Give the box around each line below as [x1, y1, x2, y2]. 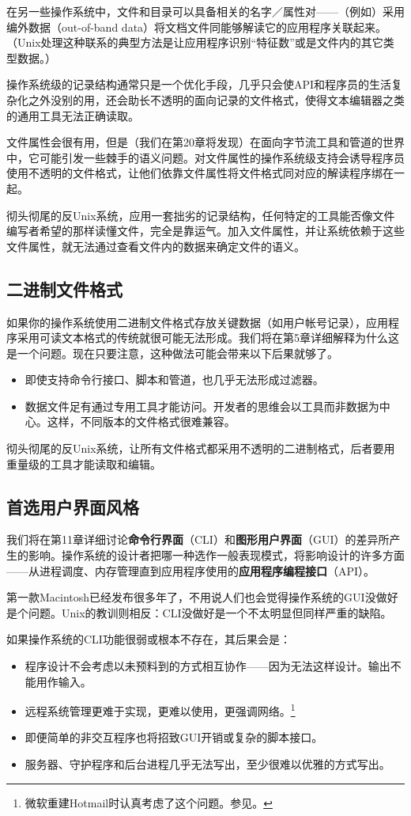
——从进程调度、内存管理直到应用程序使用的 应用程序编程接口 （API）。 [6, 562, 375, 579]
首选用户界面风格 [6, 494, 139, 518]
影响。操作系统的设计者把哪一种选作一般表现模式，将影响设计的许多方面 [28, 547, 405, 564]
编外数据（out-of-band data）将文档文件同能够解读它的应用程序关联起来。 [6, 18, 387, 35]
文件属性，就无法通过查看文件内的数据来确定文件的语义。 [6, 237, 305, 254]
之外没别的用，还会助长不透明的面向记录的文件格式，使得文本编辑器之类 [28, 91, 405, 108]
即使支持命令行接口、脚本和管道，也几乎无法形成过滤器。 [25, 371, 324, 388]
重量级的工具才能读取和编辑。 [6, 455, 161, 472]
